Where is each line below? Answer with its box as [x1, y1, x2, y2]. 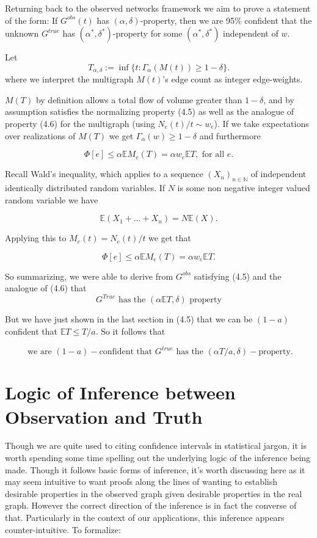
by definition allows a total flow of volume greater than [35, 93, 242, 106]
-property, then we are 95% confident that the [140, 13, 312, 26]
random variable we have [5, 193, 98, 206]
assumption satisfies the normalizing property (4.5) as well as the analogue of [5, 105, 294, 118]
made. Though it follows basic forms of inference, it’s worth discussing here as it [5, 463, 305, 476]
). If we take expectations [214, 117, 309, 130]
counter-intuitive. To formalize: [5, 523, 121, 536]
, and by [263, 93, 294, 106]
